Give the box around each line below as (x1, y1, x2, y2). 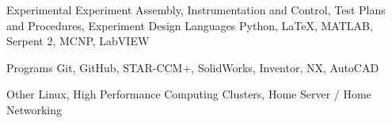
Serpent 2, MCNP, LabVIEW (6, 33, 150, 49)
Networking (6, 101, 63, 117)
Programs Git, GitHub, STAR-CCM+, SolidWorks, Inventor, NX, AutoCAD (6, 59, 379, 75)
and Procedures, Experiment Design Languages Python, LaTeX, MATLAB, (6, 17, 373, 33)
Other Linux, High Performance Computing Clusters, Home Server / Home (6, 86, 371, 102)
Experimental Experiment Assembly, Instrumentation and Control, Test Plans (6, 2, 386, 17)
